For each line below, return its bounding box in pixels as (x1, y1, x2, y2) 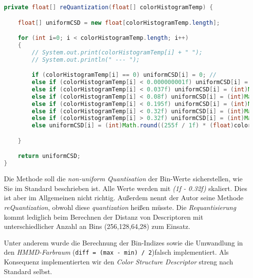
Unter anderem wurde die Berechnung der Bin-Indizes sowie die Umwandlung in (4, 237, 243, 247)
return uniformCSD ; (18, 153, 81, 160)
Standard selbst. (4, 266, 52, 276)
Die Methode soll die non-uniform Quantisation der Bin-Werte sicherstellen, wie (4, 174, 243, 184)
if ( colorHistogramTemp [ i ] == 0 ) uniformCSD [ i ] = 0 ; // (32, 71, 217, 79)
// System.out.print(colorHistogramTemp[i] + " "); (32, 49, 203, 56)
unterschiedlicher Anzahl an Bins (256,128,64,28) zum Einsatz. (4, 221, 190, 231)
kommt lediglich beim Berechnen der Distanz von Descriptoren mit (4, 211, 203, 222)
